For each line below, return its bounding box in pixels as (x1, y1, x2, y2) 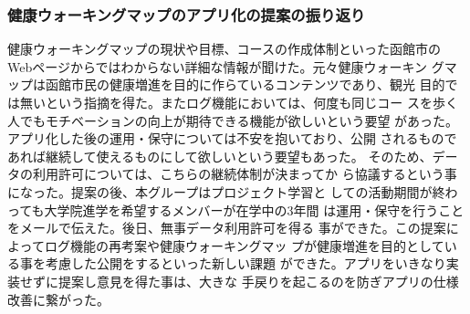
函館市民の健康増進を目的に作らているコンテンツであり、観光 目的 (45, 75, 445, 94)
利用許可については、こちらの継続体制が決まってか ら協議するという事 (32, 164, 457, 183)
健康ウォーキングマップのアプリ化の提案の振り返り (7, 3, 366, 26)
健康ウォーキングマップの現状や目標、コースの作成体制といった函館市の (7, 39, 441, 58)
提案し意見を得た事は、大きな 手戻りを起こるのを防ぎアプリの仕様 (57, 271, 459, 290)
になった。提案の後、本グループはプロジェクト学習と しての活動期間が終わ (7, 182, 458, 201)
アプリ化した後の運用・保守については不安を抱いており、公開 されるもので (7, 129, 457, 148)
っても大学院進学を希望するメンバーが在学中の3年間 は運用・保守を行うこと (7, 200, 465, 219)
